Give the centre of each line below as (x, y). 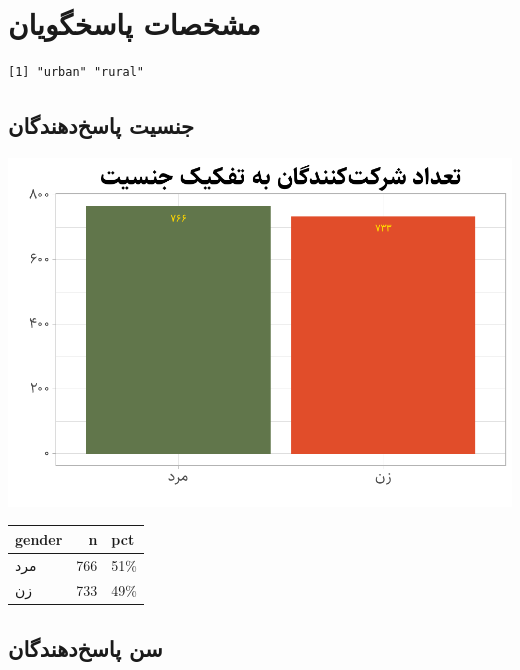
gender (39, 538)
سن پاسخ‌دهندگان (85, 648)
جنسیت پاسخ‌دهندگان (101, 125)
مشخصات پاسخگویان (134, 23)
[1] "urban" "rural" (76, 72)
